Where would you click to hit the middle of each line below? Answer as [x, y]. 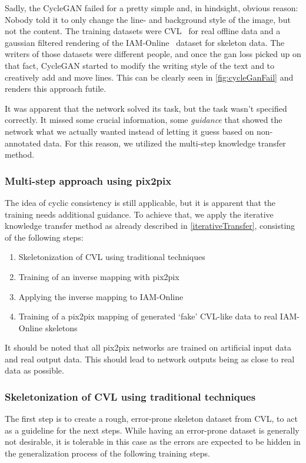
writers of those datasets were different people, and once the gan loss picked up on [153, 54]
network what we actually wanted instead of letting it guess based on [129, 131]
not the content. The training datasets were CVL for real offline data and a [143, 31]
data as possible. [34, 370]
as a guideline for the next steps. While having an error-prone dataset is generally [152, 430]
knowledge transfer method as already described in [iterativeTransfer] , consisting [150, 226]
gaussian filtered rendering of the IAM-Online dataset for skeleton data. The [145, 42]
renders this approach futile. [56, 89]
